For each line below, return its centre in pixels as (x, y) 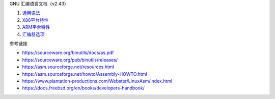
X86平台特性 (35, 20)
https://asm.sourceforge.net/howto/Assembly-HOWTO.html (85, 74)
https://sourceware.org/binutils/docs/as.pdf (68, 53)
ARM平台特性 (36, 27)
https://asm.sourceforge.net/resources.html (68, 67)
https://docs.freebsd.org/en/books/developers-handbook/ (83, 88)
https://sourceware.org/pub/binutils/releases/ (70, 60)
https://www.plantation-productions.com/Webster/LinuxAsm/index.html (97, 81)
